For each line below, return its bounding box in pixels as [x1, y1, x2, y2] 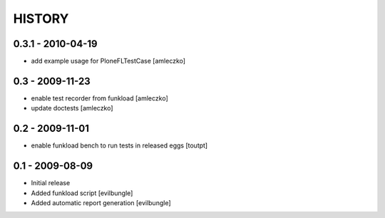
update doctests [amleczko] [31, 104, 113, 113]
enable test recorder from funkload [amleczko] [31, 93, 168, 103]
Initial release [31, 179, 71, 187]
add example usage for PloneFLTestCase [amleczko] [31, 57, 185, 66]
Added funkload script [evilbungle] [31, 189, 133, 197]
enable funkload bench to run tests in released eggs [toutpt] [31, 141, 208, 150]
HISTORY [13, 11, 69, 26]
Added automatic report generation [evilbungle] [31, 198, 171, 207]
